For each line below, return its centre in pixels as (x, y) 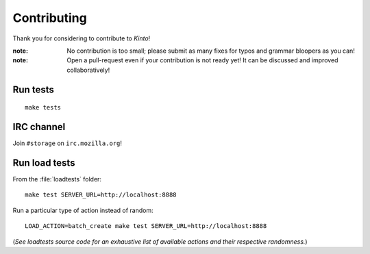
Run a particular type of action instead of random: (83, 210)
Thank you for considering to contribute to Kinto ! (82, 38)
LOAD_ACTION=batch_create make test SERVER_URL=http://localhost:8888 (146, 226)
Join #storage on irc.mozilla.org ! (67, 143)
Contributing (50, 18)
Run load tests (44, 163)
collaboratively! (88, 70)
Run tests (33, 89)
